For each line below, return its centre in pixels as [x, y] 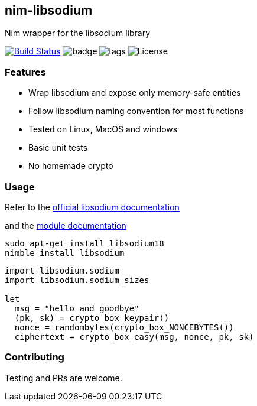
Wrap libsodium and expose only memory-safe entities [135, 93]
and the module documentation [66, 225]
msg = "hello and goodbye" [77, 308]
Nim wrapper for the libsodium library [77, 33]
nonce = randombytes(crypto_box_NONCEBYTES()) [124, 327]
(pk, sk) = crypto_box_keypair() [92, 318]
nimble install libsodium [65, 253]
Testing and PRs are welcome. [64, 378]
